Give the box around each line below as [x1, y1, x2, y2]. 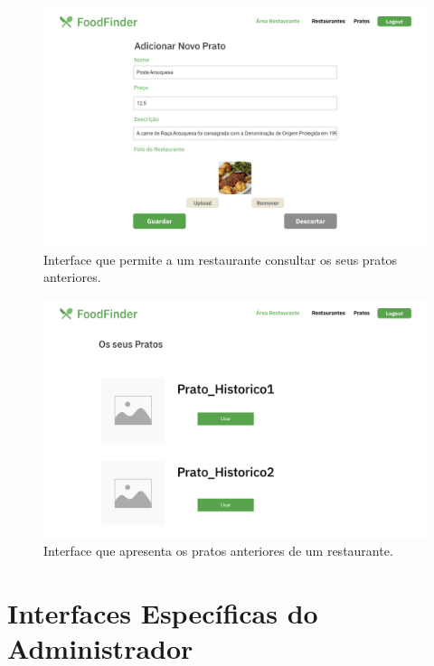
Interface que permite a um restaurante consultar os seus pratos [43, 249, 398, 268]
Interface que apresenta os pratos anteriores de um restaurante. [43, 541, 393, 560]
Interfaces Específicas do [7, 595, 318, 632]
